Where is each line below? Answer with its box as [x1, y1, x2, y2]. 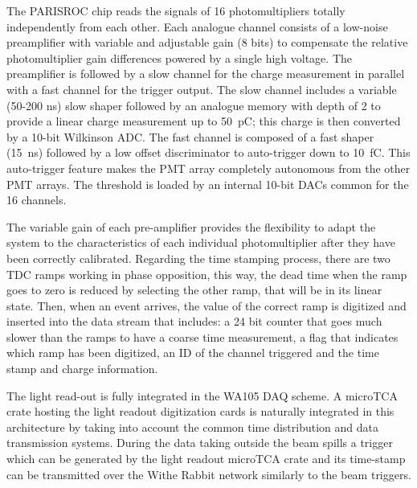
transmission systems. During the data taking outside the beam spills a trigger [6, 434, 393, 451]
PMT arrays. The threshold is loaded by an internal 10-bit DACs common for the [6, 175, 409, 192]
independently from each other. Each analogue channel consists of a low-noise [6, 18, 388, 35]
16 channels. [6, 191, 67, 208]
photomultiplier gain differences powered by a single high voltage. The [6, 49, 352, 66]
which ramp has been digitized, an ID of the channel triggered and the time [6, 344, 379, 361]
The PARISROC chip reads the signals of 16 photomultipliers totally [6, 2, 345, 18]
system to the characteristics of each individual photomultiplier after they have [6, 234, 395, 251]
